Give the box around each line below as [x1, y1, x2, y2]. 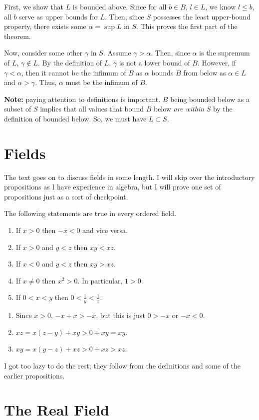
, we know [205, 1, 236, 11]
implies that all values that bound [40, 103, 144, 114]
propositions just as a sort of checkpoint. [4, 191, 128, 201]
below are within [153, 103, 204, 114]
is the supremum [199, 47, 250, 58]
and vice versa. [82, 225, 128, 235]
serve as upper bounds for [19, 11, 98, 21]
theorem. [4, 30, 31, 41]
